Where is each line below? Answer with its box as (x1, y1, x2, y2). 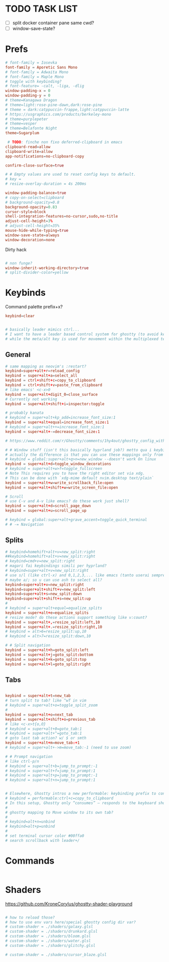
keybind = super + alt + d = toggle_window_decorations (5, 461, 112, 467)
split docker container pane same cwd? (12, 20, 95, 26)
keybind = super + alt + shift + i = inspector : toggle (5, 401, 105, 406)
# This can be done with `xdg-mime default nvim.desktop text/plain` (5, 475, 154, 480)
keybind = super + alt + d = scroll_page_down (5, 503, 92, 509)
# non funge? (5, 260, 33, 265)
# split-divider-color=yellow (5, 270, 69, 275)
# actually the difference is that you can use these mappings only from (5, 452, 163, 457)
